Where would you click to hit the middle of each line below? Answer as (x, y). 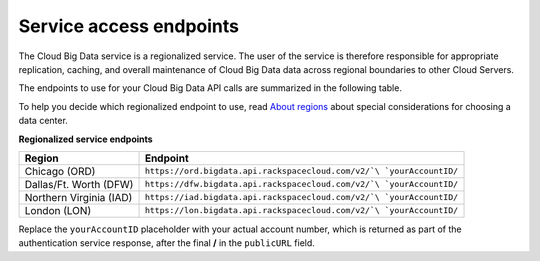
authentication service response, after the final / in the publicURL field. (166, 243)
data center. (43, 121)
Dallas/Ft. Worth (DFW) (79, 184)
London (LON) (58, 210)
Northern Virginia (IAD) (78, 197)
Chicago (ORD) (60, 171)
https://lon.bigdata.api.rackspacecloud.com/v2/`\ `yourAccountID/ (301, 210)
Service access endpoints (129, 26)
